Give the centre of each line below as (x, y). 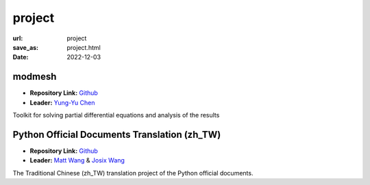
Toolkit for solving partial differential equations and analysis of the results (116, 115)
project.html (84, 47)
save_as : (26, 47)
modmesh (35, 77)
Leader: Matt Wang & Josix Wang (77, 160)
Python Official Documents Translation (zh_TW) (117, 134)
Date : (21, 57)
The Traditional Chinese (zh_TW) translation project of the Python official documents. (133, 173)
